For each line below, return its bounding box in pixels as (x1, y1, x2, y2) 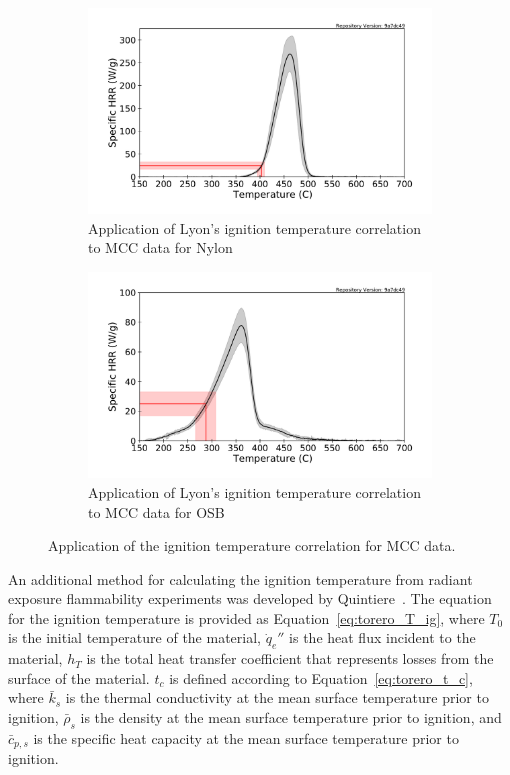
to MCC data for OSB (88, 501, 225, 522)
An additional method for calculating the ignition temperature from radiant (8, 568, 473, 589)
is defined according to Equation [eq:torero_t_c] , (169, 667, 473, 688)
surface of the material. (8, 667, 150, 688)
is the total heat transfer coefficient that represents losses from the (86, 648, 494, 669)
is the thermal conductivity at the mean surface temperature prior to (65, 687, 489, 708)
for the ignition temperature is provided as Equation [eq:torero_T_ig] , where (8, 607, 485, 628)
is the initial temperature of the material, (8, 627, 261, 648)
